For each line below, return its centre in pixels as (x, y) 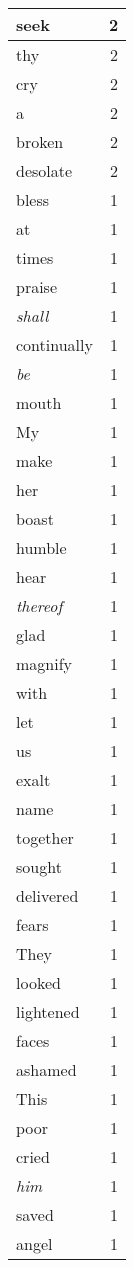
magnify (44, 663)
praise (37, 286)
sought (39, 866)
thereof (39, 605)
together (45, 837)
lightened (48, 1011)
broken (40, 141)
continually (54, 344)
